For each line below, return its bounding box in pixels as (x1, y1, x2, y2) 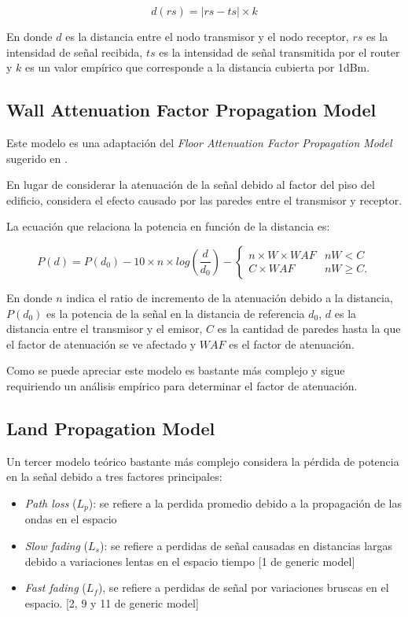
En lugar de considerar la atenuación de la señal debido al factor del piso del (6, 176, 375, 193)
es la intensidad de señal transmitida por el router (159, 43, 400, 60)
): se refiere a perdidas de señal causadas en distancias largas (99, 537, 393, 553)
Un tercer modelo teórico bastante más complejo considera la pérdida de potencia (6, 453, 399, 469)
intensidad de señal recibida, (6, 43, 143, 60)
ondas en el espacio (24, 511, 117, 527)
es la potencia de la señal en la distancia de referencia (46, 305, 305, 321)
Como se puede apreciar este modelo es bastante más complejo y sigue (6, 362, 345, 379)
